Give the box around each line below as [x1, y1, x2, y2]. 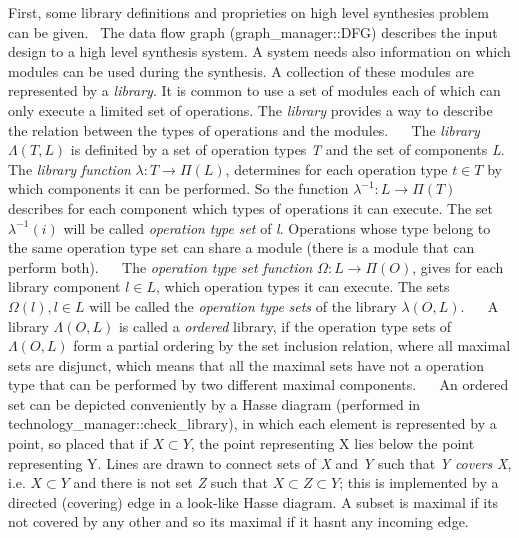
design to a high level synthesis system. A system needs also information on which [8, 41, 511, 62]
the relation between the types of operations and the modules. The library [8, 119, 480, 140]
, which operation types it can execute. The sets [155, 276, 450, 297]
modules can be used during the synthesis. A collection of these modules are [8, 60, 475, 81]
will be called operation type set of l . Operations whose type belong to [63, 217, 491, 238]
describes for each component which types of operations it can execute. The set [8, 197, 494, 218]
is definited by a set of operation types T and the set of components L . [70, 139, 505, 160]
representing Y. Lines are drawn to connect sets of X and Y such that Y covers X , [8, 452, 512, 473]
